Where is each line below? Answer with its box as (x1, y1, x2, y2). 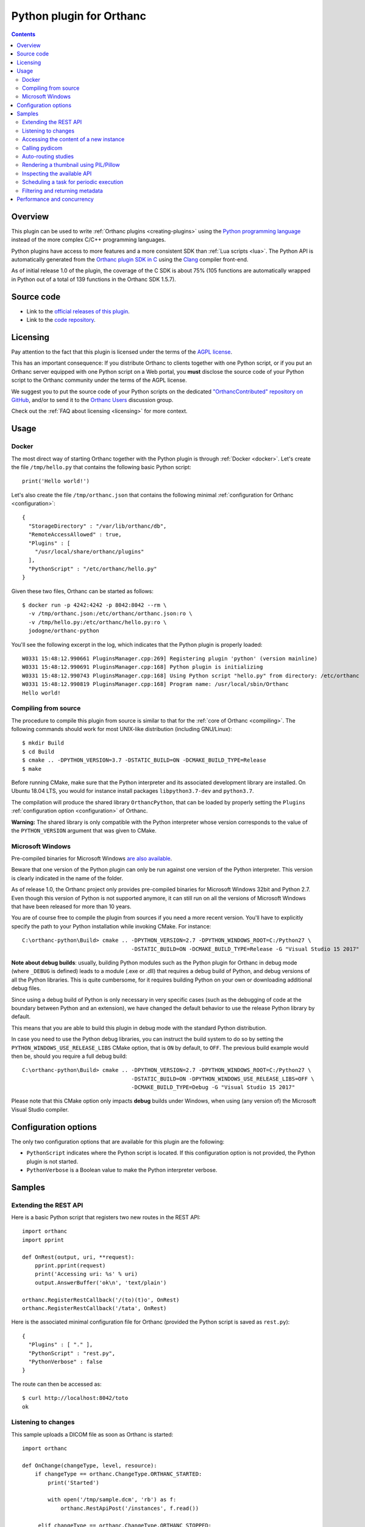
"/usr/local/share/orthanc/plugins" (34, 548, 144, 555)
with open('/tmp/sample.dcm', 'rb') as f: (48, 1496, 177, 1503)
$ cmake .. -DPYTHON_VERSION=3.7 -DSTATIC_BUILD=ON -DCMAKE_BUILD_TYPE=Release (22, 757, 266, 763)
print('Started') (48, 1479, 100, 1486)
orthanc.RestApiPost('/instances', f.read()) (60, 1504, 199, 1512)
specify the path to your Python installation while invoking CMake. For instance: (11, 922, 211, 930)
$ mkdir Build (22, 740, 64, 746)
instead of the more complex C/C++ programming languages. (11, 236, 166, 244)
